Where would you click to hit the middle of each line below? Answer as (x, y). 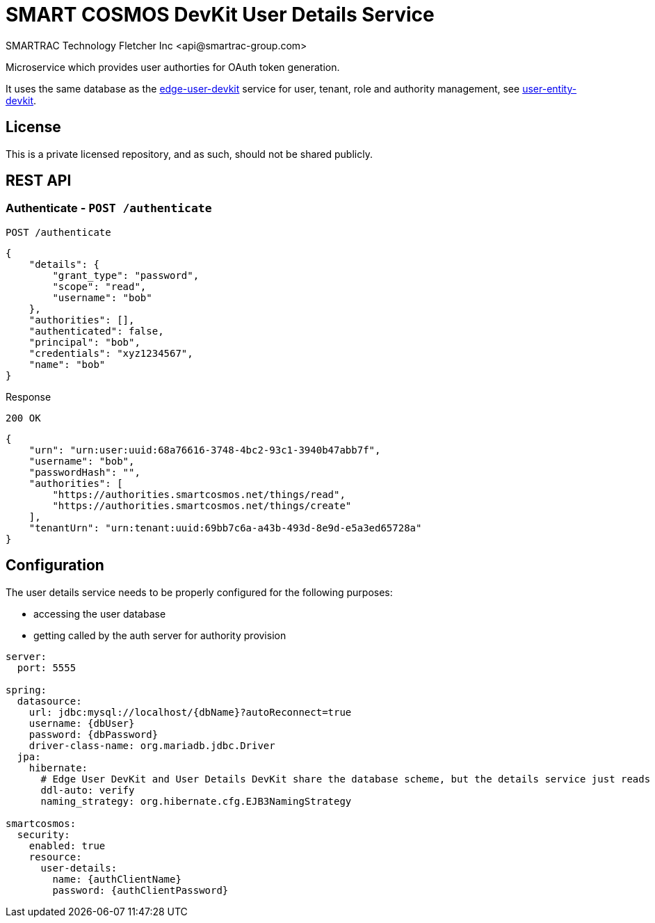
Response (29, 396)
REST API (39, 181)
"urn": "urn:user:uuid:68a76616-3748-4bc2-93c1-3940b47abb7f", (205, 450)
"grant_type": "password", (126, 275)
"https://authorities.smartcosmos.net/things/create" (202, 505)
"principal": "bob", (84, 342)
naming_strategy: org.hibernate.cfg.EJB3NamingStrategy (196, 801)
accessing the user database (100, 613)
